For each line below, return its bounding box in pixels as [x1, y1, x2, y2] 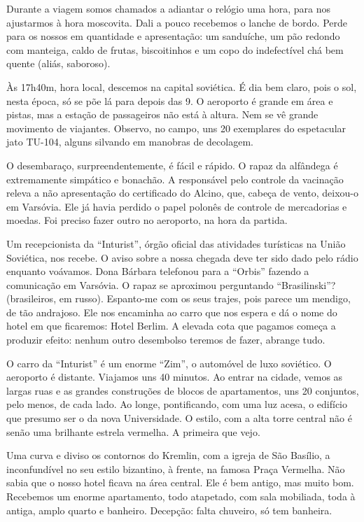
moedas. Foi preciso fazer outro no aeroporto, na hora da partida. [6, 213, 288, 227]
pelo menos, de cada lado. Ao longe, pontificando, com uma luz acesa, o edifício [6, 397, 348, 411]
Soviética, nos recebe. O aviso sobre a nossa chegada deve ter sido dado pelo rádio [6, 250, 358, 264]
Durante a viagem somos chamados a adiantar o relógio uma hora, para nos [6, 1, 331, 15]
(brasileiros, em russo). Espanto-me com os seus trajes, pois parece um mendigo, [6, 291, 351, 306]
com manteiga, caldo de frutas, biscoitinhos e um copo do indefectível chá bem [6, 42, 344, 57]
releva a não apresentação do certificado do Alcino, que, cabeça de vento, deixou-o [6, 185, 358, 200]
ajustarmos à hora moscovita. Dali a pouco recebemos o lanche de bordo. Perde [6, 15, 347, 29]
